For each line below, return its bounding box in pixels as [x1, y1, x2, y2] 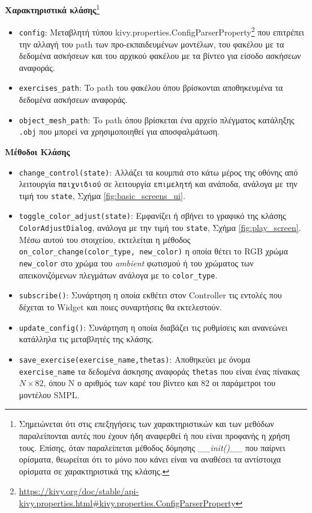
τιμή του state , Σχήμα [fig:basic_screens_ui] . [19, 189, 185, 201]
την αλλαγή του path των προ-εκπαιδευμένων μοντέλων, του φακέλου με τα [19, 37, 284, 50]
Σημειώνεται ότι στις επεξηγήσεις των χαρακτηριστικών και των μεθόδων [19, 417, 274, 430]
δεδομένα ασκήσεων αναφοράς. [19, 93, 128, 105]
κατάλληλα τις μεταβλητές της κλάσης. [19, 333, 154, 345]
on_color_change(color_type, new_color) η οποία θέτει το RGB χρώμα [19, 245, 288, 257]
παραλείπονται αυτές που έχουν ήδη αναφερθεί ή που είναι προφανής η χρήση [19, 429, 290, 441]
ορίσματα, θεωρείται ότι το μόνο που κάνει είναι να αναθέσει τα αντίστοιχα [19, 453, 281, 465]
